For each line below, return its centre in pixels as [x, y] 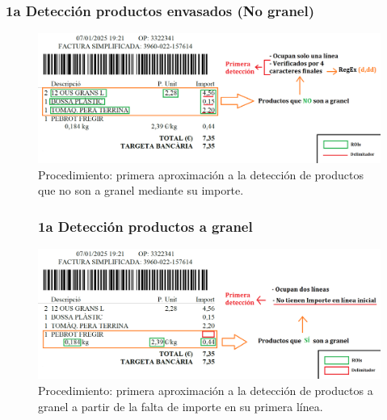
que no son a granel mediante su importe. [141, 190]
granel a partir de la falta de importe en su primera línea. [181, 406]
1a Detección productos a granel [145, 226]
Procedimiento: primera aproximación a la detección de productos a [206, 390]
